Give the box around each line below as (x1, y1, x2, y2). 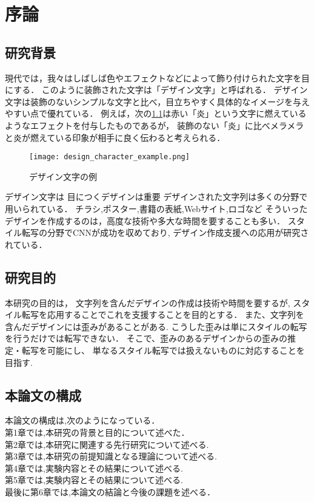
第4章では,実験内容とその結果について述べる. (5, 461, 183, 474)
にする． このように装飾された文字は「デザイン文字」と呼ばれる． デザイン (5, 83, 308, 96)
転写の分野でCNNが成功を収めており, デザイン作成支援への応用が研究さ (21, 226, 309, 239)
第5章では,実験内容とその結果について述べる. (5, 473, 183, 486)
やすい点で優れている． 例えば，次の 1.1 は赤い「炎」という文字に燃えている (5, 107, 307, 120)
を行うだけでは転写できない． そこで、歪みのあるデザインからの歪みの (5, 332, 288, 345)
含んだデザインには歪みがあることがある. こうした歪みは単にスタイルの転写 (5, 320, 307, 332)
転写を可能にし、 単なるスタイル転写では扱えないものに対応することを (21, 343, 305, 356)
